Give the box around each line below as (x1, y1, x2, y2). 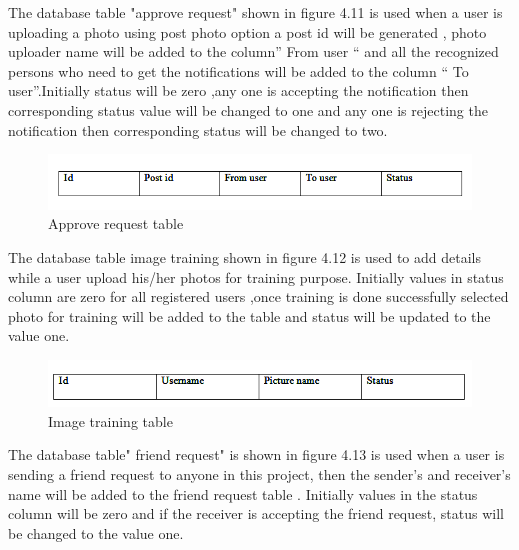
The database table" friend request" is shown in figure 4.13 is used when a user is (8, 444, 505, 465)
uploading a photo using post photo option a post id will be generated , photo (8, 21, 487, 42)
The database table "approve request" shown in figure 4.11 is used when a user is (8, 2, 503, 22)
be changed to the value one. (8, 522, 184, 543)
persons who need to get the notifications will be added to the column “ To (8, 60, 469, 81)
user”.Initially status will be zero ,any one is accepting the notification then (8, 80, 469, 101)
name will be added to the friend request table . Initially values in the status (8, 483, 478, 504)
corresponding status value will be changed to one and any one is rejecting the (8, 99, 488, 120)
